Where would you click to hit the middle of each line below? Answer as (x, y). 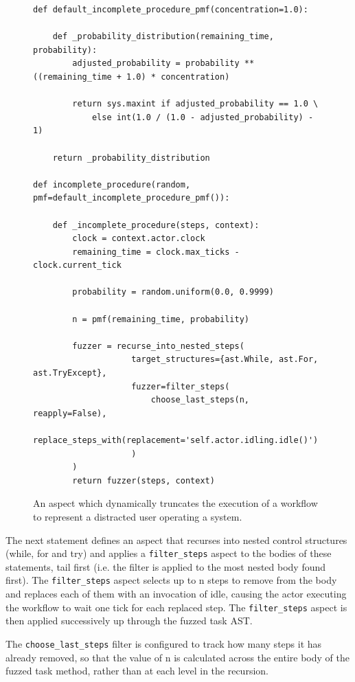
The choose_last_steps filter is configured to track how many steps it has (164, 643)
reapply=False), (70, 413)
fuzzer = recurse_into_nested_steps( (158, 346)
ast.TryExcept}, (70, 373)
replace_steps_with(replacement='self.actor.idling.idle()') (176, 440)
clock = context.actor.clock (139, 239)
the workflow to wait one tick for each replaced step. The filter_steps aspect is (176, 607)
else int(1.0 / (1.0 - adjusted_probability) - (203, 117)
